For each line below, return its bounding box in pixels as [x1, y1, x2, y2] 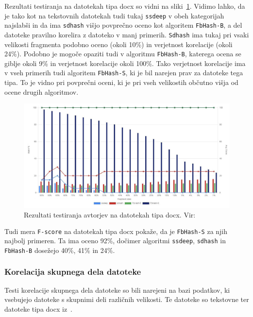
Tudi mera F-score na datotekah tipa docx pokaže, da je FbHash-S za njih [4, 226, 228, 236]
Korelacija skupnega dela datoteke [4, 266, 141, 278]
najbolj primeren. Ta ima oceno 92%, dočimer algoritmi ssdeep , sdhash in [4, 235, 226, 246]
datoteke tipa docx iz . [4, 303, 73, 314]
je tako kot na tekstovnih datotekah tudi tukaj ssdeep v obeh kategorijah [4, 10, 224, 20]
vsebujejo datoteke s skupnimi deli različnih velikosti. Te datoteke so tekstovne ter [4, 294, 249, 304]
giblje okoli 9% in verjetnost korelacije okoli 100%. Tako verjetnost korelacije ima [4, 58, 246, 68]
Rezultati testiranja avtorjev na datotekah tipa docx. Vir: [24, 209, 196, 219]
